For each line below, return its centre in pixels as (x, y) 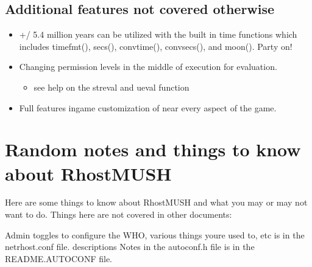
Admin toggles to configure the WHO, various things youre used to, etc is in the (155, 234)
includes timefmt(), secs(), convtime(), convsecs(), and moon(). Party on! (156, 46)
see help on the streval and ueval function (112, 87)
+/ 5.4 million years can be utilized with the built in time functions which (158, 34)
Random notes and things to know (153, 149)
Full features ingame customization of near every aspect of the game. (148, 107)
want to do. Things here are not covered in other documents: (119, 214)
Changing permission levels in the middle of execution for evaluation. (148, 67)
